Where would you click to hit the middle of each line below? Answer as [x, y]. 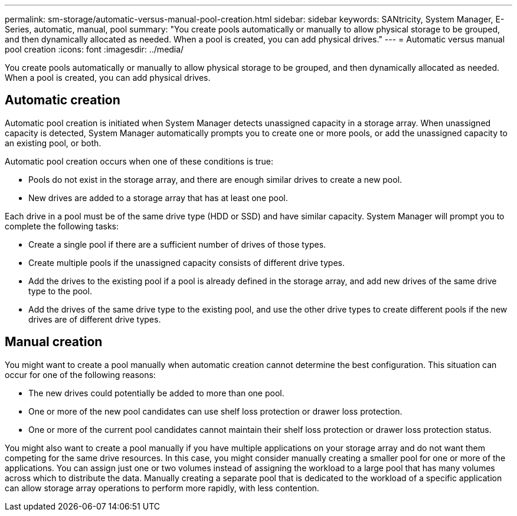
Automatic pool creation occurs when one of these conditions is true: [139, 161]
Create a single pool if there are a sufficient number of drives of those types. [177, 244]
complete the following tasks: [62, 226]
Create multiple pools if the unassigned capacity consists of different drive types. [186, 262]
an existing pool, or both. [53, 143]
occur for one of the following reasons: [80, 374]
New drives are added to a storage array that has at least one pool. [158, 198]
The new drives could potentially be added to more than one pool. [156, 393]
